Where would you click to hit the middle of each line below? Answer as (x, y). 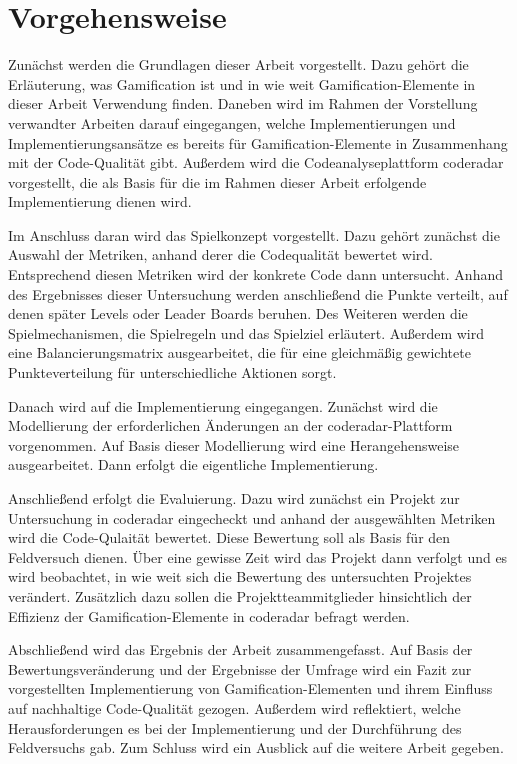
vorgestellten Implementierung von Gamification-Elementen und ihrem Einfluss (250, 688)
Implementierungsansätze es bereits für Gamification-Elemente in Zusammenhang (258, 142)
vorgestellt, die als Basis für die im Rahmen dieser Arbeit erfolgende (217, 181)
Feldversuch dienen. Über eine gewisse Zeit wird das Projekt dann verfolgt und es (258, 556)
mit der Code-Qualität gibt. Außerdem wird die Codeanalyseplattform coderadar (256, 162)
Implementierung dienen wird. (100, 201)
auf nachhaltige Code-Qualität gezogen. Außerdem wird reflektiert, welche (234, 707)
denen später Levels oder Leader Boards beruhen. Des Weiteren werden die (238, 313)
